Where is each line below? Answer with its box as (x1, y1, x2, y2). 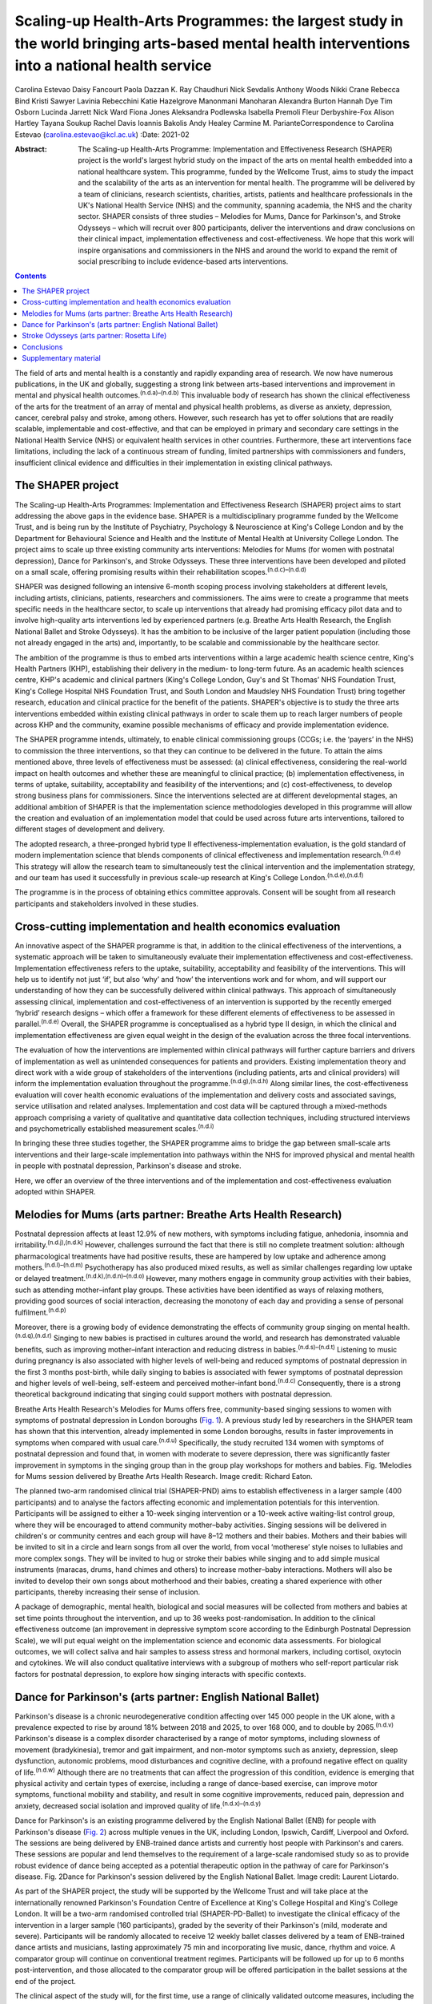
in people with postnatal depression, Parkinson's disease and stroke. (14, 1161, 242, 1170)
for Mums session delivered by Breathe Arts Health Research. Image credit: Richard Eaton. (14, 1472, 314, 1481)
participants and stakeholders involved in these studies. (14, 899, 199, 908)
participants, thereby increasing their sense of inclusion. (14, 1587, 201, 1597)
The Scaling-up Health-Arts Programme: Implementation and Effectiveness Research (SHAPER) (78, 144, 393, 154)
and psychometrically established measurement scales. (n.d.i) (14, 1122, 215, 1133)
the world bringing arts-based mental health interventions (14, 34, 411, 52)
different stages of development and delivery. (14, 824, 166, 834)
